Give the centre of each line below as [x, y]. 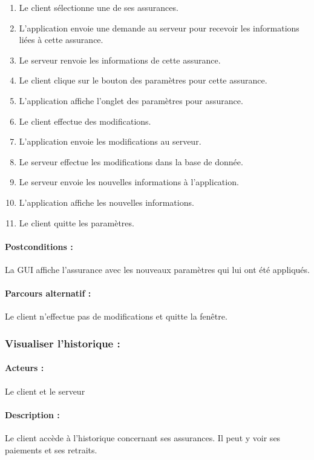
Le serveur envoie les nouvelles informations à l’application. [129, 182]
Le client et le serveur [45, 391]
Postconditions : [39, 246]
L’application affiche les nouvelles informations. [106, 202]
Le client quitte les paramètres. [77, 222]
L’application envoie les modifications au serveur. [110, 141]
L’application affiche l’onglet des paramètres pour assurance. [131, 100]
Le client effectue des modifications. [85, 121]
